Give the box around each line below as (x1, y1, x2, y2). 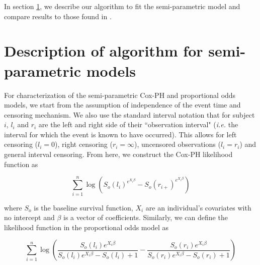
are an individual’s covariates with (145, 202, 251, 213)
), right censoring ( (55, 139, 113, 149)
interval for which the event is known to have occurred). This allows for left (4, 129, 237, 139)
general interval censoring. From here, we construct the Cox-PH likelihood (4, 149, 233, 160)
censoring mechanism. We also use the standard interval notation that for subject (4, 109, 255, 120)
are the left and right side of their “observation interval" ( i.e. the (38, 119, 238, 130)
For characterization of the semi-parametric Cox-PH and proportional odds (4, 89, 236, 100)
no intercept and (4, 212, 55, 223)
